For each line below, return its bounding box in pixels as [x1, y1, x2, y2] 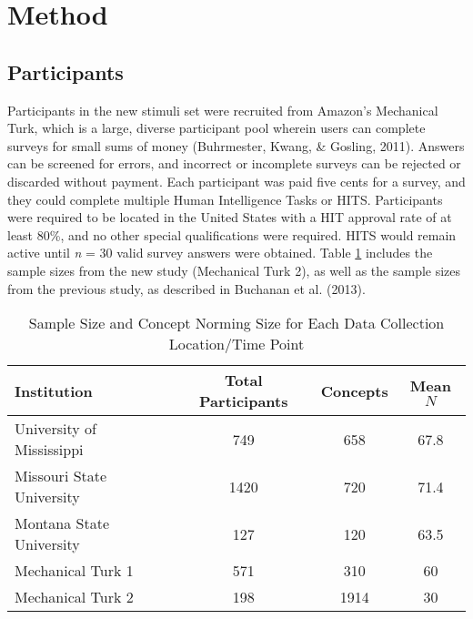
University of [15, 418, 96, 440]
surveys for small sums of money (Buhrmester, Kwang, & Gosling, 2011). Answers [7, 136, 465, 155]
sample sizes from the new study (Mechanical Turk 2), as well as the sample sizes [7, 260, 461, 279]
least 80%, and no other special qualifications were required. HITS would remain [7, 225, 457, 244]
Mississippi [15, 439, 84, 461]
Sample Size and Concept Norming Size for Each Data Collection [28, 312, 445, 334]
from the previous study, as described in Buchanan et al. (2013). [7, 279, 366, 298]
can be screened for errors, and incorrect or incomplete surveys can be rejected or [7, 154, 461, 173]
